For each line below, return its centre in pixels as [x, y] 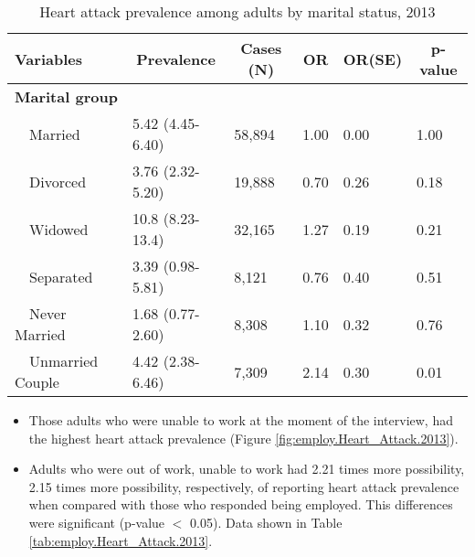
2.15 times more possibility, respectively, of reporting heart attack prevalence [244, 486]
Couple [37, 382]
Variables [48, 59]
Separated [61, 276]
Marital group [66, 96]
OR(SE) [373, 59]
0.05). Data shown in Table [266, 522]
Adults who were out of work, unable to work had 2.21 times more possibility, [247, 469]
